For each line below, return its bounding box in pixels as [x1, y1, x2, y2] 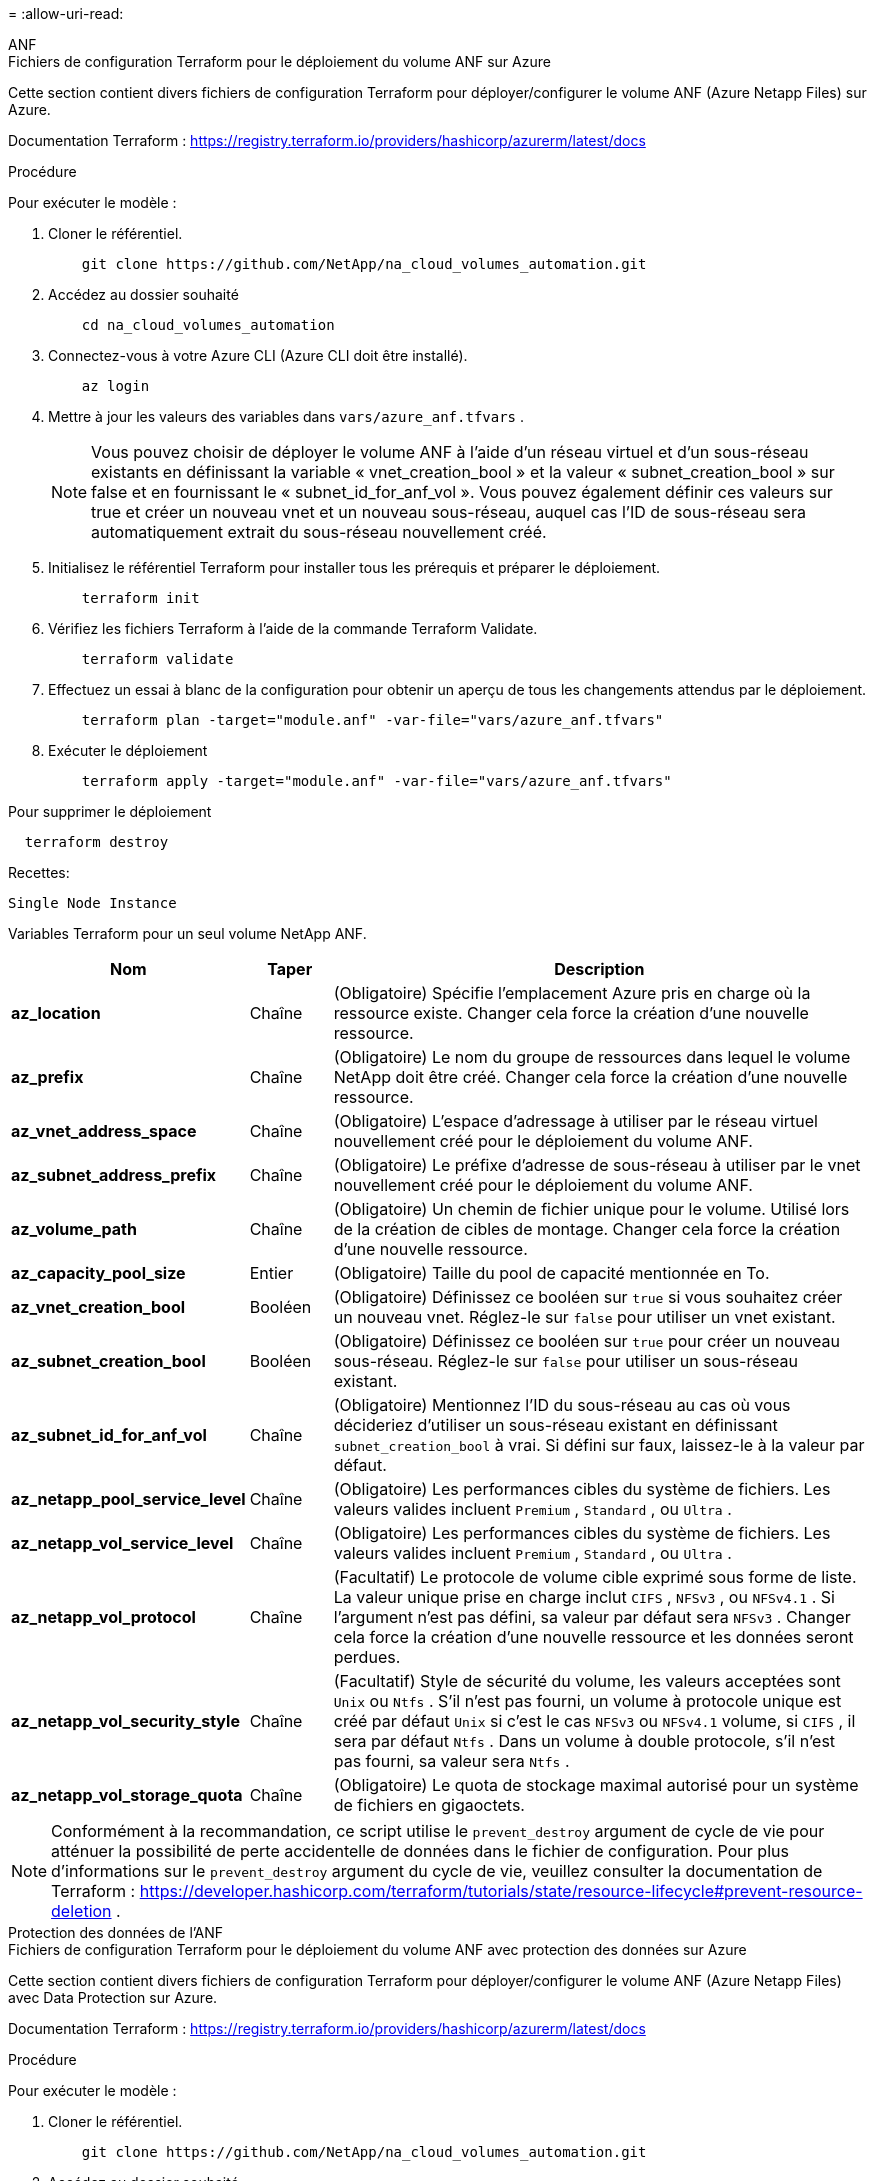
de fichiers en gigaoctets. [333, 1795, 525, 1815]
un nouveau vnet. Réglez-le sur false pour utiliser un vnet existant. [333, 1307, 836, 1327]
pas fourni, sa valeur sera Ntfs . [333, 1751, 570, 1771]
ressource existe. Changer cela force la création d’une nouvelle [333, 1003, 809, 1023]
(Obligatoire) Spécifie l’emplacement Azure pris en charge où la [333, 983, 811, 1003]
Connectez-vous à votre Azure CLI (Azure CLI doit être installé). [48, 347, 468, 364]
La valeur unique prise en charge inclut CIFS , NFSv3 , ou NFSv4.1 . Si [333, 1587, 835, 1607]
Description [554, 959, 645, 979]
